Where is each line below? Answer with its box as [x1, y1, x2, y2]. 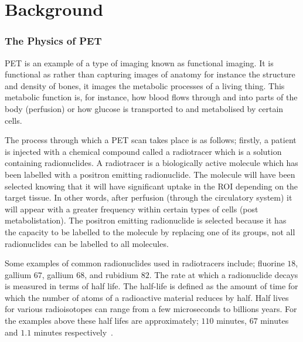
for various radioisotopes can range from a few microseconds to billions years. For [5, 303, 297, 315]
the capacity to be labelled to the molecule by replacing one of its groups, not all [5, 225, 295, 238]
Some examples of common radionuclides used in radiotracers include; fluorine [5, 257, 285, 269]
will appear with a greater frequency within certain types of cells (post [5, 202, 258, 215]
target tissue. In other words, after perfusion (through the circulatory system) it [5, 191, 292, 204]
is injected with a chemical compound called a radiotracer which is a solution [5, 145, 282, 157]
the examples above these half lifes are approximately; [5, 314, 199, 327]
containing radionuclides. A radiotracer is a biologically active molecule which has [5, 157, 298, 169]
